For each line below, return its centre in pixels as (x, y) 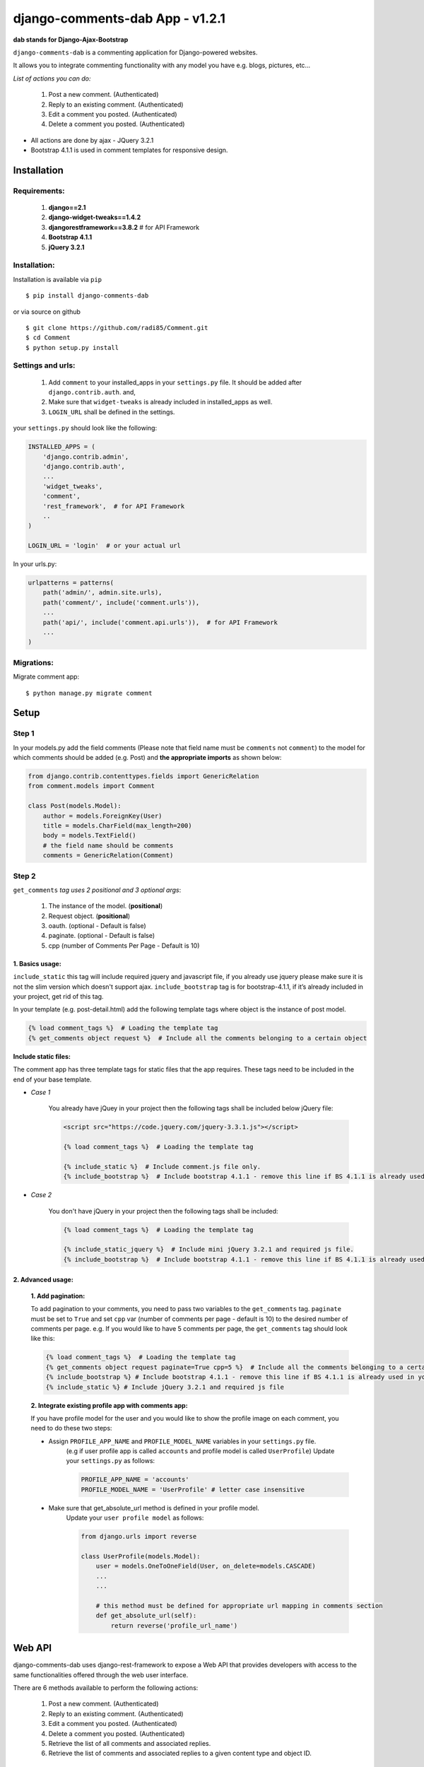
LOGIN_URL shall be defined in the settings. (112, 412)
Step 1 (24, 734)
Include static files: (42, 1056)
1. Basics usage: (37, 963)
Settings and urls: (44, 365)
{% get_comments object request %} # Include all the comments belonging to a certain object (198, 1038)
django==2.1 (67, 208)
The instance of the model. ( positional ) (105, 906)
